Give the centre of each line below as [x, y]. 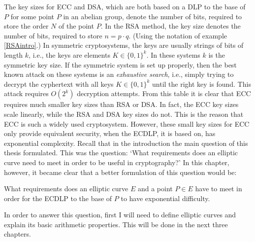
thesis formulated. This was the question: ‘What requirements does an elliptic [121, 153]
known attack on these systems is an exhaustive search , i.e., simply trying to [119, 74]
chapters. [17, 234]
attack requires [26, 93]
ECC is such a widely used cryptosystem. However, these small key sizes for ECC [127, 123]
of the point [76, 26]
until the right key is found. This [202, 84]
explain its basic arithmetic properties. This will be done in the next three [116, 224]
